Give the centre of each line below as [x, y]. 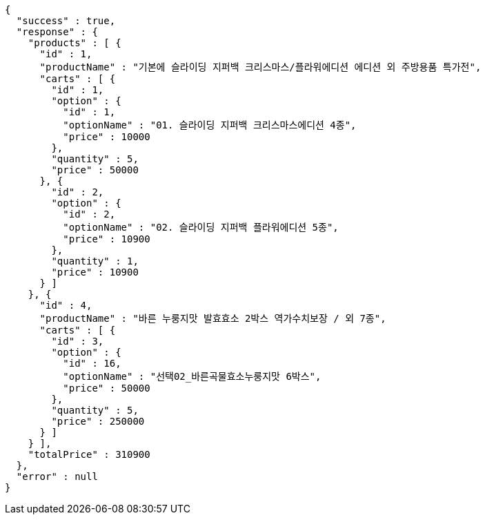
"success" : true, [66, 21]
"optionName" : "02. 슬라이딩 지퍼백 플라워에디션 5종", [201, 227]
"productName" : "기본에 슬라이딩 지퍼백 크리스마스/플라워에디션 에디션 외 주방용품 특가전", [260, 67]
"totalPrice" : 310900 [89, 454]
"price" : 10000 [107, 137]
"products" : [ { [75, 43]
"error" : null [57, 476]
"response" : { [57, 32]
